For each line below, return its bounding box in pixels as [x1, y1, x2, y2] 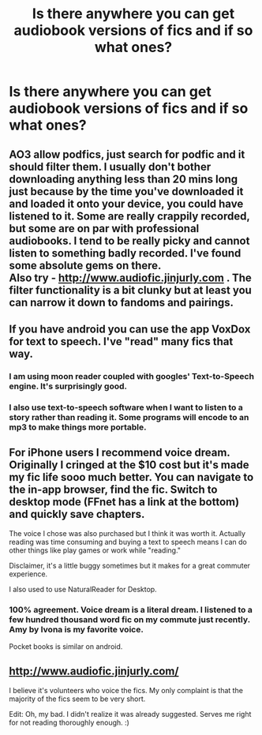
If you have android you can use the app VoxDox [9, 322, 251, 336]
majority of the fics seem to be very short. [9, 694, 146, 703]
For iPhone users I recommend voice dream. [9, 446, 230, 459]
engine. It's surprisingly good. [9, 381, 127, 392]
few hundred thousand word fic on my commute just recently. [9, 613, 251, 624]
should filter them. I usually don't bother [9, 159, 211, 174]
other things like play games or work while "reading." [9, 546, 181, 555]
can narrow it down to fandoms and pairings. [9, 295, 234, 309]
